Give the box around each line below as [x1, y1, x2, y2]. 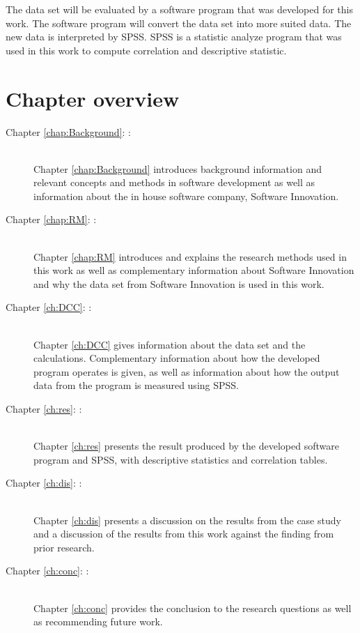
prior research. [33, 540, 95, 554]
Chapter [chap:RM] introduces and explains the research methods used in [33, 249, 347, 264]
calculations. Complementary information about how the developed [33, 351, 320, 365]
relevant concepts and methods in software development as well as [33, 175, 315, 190]
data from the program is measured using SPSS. [33, 378, 239, 392]
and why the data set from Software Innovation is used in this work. [33, 276, 324, 291]
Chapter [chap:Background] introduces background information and [33, 161, 322, 176]
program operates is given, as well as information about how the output [33, 364, 340, 379]
